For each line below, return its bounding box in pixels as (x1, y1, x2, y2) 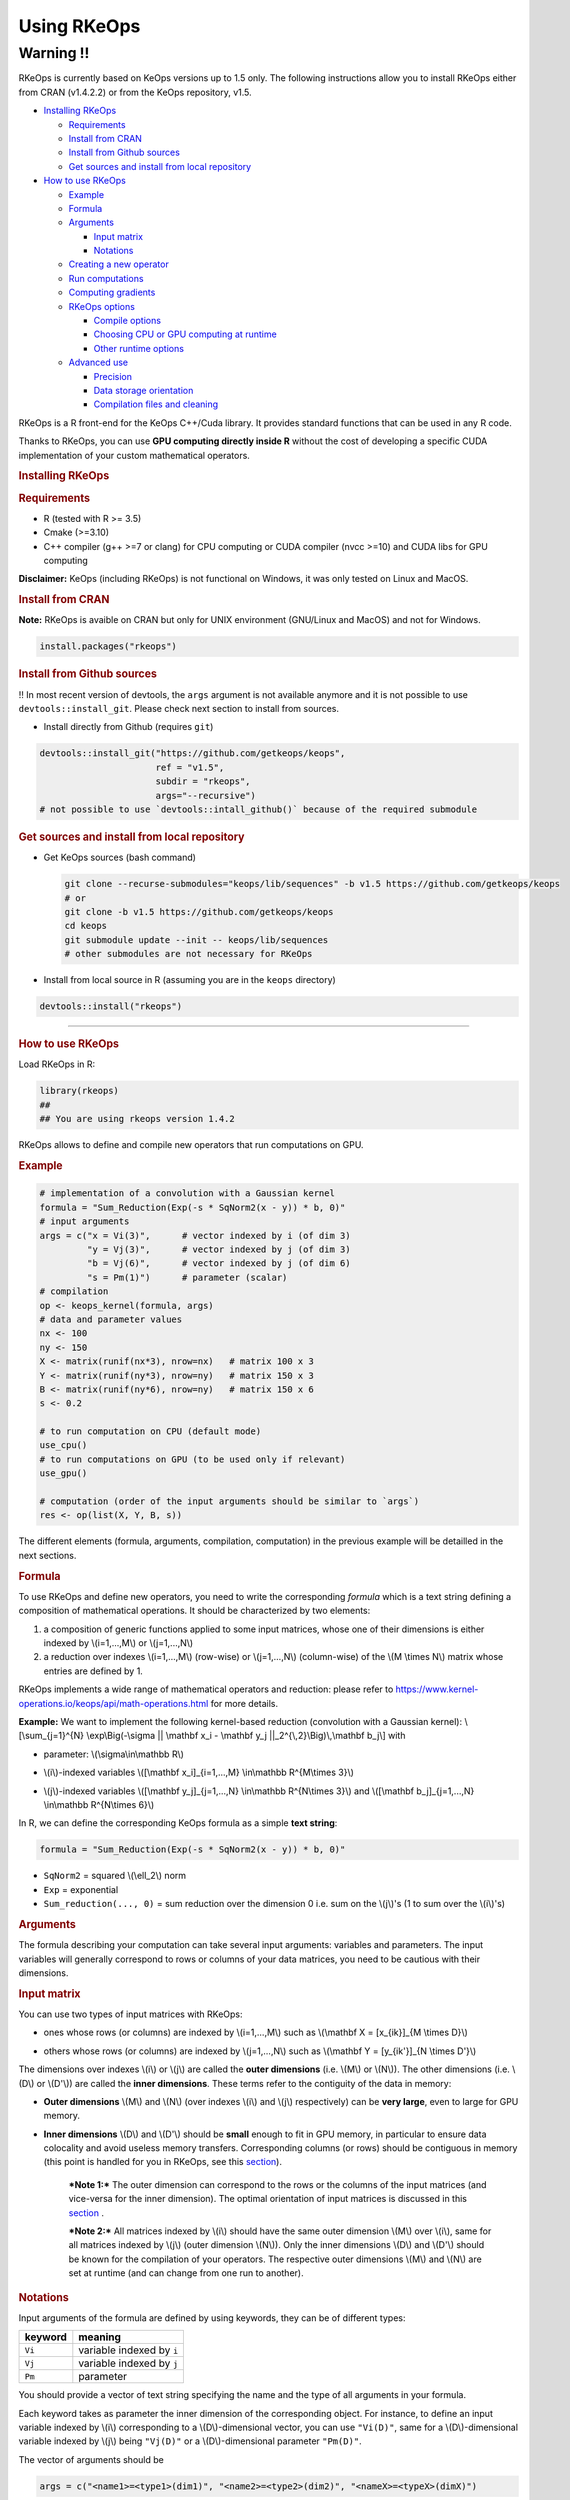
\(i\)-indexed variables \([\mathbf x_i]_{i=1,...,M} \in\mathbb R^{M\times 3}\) (43, 1766, 355, 1779)
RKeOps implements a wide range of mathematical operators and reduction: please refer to (18, 1683, 394, 1695)
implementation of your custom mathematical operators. (18, 449, 250, 461)
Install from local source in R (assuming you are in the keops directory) (43, 974, 337, 986)
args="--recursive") (155, 790, 257, 801)
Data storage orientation (93, 384, 194, 396)
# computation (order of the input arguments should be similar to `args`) (39, 1496, 420, 1507)
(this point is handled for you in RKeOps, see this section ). (43, 2156, 282, 2168)
